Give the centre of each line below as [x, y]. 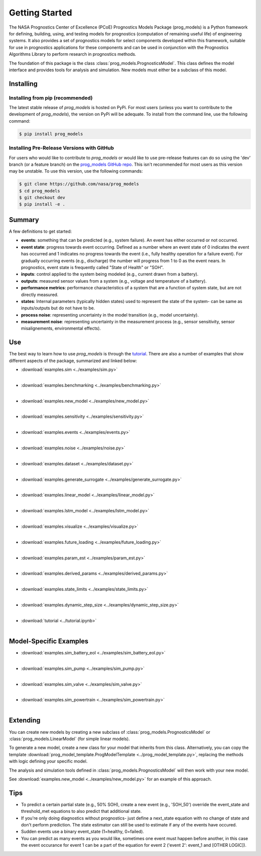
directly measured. [40, 294]
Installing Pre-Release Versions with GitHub [61, 148]
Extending [25, 721]
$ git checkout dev [42, 198]
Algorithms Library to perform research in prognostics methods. [72, 54]
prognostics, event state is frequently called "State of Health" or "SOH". [92, 267]
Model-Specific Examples [49, 641]
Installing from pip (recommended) [51, 98]
